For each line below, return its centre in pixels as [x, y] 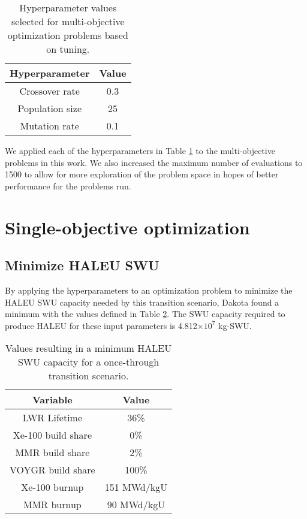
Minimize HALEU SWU [82, 265]
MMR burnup [52, 505]
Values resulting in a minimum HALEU [89, 348]
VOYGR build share [52, 470]
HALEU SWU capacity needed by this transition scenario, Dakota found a [142, 302]
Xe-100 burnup [52, 487]
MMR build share [52, 452]
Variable [52, 400]
